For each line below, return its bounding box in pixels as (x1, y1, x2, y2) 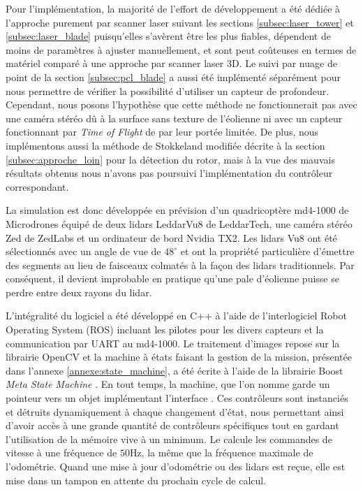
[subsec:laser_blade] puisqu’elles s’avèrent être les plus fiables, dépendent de (6, 29, 331, 43)
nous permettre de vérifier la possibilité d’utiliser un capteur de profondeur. (6, 83, 329, 98)
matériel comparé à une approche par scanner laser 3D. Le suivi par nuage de (6, 56, 337, 71)
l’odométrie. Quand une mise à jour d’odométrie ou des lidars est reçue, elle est (6, 459, 346, 473)
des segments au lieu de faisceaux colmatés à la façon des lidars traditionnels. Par (6, 257, 355, 272)
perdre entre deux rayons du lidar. (6, 284, 152, 299)
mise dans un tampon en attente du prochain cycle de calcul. (6, 472, 267, 487)
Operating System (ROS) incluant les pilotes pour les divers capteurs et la (6, 322, 324, 337)
